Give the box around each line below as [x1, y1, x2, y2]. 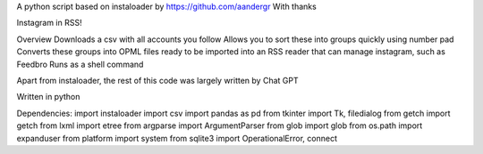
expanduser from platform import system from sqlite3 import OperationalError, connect [16, 133, 337, 143]
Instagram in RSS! [16, 18, 82, 28]
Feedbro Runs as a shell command [16, 59, 144, 69]
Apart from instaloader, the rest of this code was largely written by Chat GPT [16, 75, 299, 85]
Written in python [16, 92, 80, 102]
